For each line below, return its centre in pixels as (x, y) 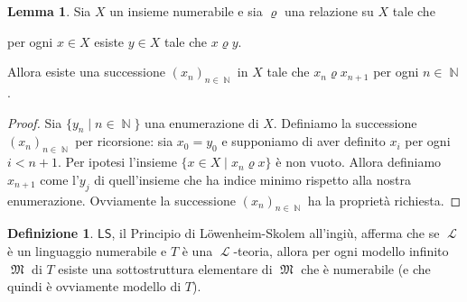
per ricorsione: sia (124, 141)
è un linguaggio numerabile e (87, 250)
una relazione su (329, 11)
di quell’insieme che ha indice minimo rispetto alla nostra (252, 179)
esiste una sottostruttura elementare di (165, 268)
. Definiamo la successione (345, 122)
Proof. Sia (35, 122)
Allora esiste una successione (86, 72)
